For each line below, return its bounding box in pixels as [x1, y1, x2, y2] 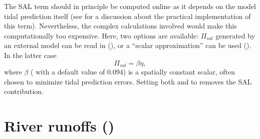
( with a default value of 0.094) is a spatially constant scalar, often [31, 66, 235, 77]
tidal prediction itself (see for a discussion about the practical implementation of [4, 10, 251, 21]
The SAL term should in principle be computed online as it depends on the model [4, 1, 256, 11]
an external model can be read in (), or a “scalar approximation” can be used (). [4, 40, 251, 50]
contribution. [4, 86, 44, 96]
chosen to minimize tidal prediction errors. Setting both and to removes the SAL [4, 76, 252, 86]
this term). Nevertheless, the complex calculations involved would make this [4, 20, 237, 31]
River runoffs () [4, 115, 115, 135]
